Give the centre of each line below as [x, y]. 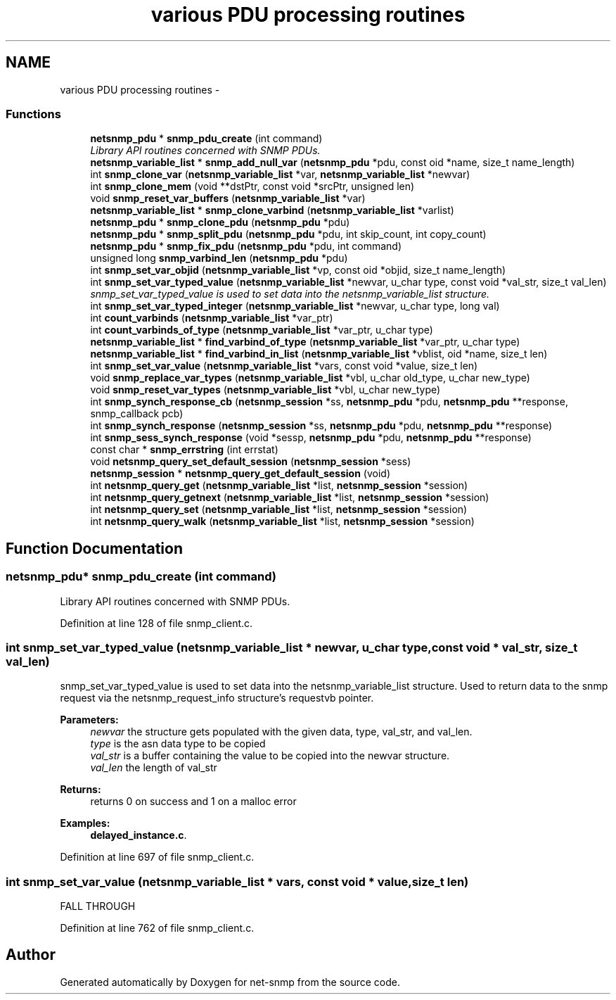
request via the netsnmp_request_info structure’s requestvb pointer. [217, 698]
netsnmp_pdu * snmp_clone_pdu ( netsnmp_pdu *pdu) [220, 222]
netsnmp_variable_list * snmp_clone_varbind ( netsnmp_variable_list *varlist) [272, 210]
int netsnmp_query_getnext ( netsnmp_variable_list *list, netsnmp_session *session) [290, 498]
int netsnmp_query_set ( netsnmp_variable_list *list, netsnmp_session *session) [279, 510]
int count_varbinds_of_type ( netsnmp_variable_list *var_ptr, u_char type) [262, 330]
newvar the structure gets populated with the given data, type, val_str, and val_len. [281, 732]
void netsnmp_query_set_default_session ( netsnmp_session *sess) [251, 462]
